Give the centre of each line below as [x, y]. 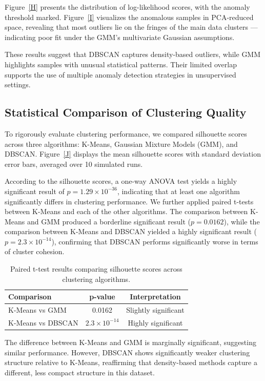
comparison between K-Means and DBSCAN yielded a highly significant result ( [131, 231]
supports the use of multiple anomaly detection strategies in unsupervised [120, 74]
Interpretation [155, 297]
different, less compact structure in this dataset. [80, 372]
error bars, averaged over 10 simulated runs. [74, 164]
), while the [242, 221]
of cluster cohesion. [35, 251]
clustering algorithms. [96, 279]
